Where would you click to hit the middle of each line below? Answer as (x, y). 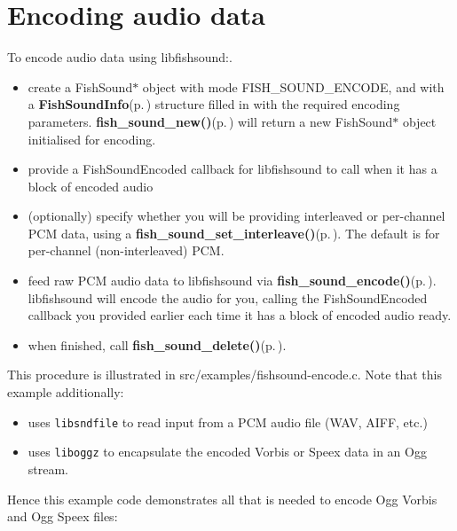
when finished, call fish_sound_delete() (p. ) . (157, 344)
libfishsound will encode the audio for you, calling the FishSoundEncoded (228, 297)
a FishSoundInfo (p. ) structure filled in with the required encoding (214, 104)
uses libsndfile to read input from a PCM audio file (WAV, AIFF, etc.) (228, 422)
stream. (48, 469)
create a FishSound (80, 86)
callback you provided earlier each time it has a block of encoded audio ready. (240, 315)
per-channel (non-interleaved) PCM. (126, 250)
